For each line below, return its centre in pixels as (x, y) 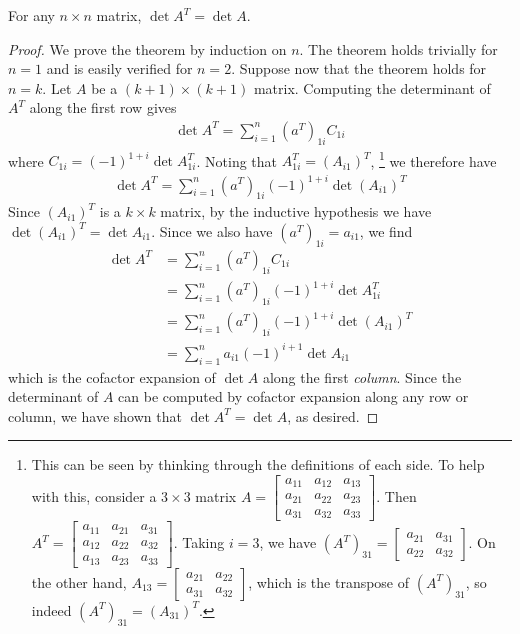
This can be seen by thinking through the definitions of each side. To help (258, 464)
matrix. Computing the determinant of (372, 87)
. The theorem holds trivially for (398, 48)
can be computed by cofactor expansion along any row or (293, 396)
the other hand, (79, 581)
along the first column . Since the (362, 376)
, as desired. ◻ (333, 415)
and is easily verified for (119, 68)
